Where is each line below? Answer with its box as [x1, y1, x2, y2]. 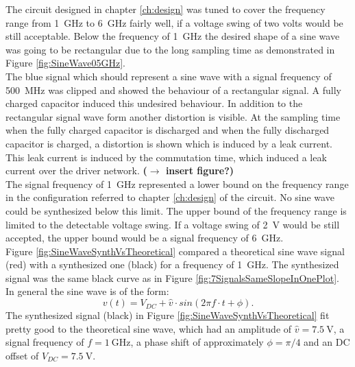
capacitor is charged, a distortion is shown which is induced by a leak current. [5, 136, 332, 150]
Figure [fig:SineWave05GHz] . [5, 56, 125, 70]
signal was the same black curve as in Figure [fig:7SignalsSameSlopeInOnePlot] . [5, 270, 340, 285]
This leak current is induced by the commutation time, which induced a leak [5, 150, 327, 164]
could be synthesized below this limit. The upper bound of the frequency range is [5, 203, 347, 217]
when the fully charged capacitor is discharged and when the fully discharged [5, 123, 330, 137]
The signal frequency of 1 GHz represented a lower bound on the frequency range [5, 176, 349, 191]
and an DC [304, 335, 350, 349]
